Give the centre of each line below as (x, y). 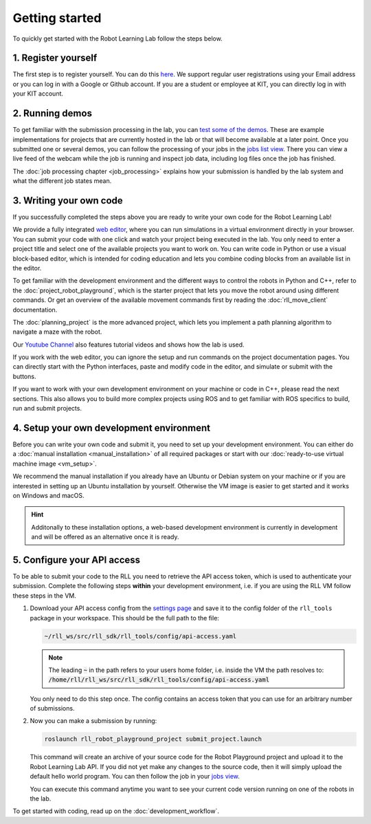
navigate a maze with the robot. (57, 332)
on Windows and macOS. (49, 495)
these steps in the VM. (45, 596)
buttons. (24, 376)
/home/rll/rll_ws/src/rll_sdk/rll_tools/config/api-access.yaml (159, 680)
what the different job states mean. (62, 181)
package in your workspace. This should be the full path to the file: (125, 618)
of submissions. (52, 708)
